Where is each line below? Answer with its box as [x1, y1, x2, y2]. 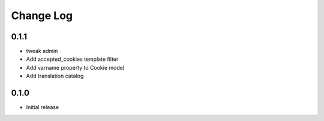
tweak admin [26, 48, 58, 55]
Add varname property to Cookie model [26, 64, 125, 71]
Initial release [26, 104, 59, 111]
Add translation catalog [26, 72, 84, 80]
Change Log [11, 9, 73, 22]
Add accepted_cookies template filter [26, 55, 119, 63]
